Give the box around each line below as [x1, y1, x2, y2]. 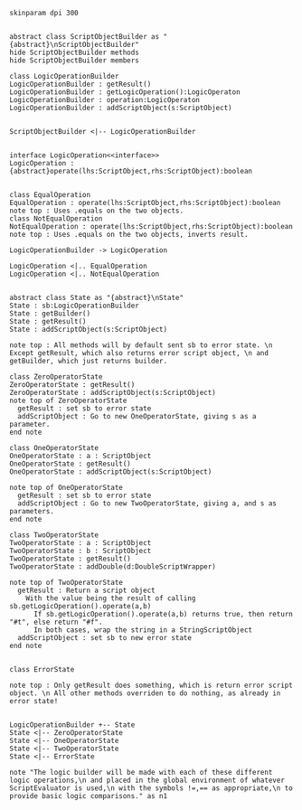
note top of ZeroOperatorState [9, 396, 127, 405]
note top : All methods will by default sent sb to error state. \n [9, 341, 273, 350]
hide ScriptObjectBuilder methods [9, 48, 140, 57]
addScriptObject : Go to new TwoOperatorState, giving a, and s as [17, 499, 278, 508]
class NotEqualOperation [9, 214, 103, 223]
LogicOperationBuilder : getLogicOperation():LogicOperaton [9, 88, 241, 97]
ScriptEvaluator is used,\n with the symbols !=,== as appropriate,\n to [9, 784, 294, 793]
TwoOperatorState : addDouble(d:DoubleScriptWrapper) [9, 562, 217, 571]
